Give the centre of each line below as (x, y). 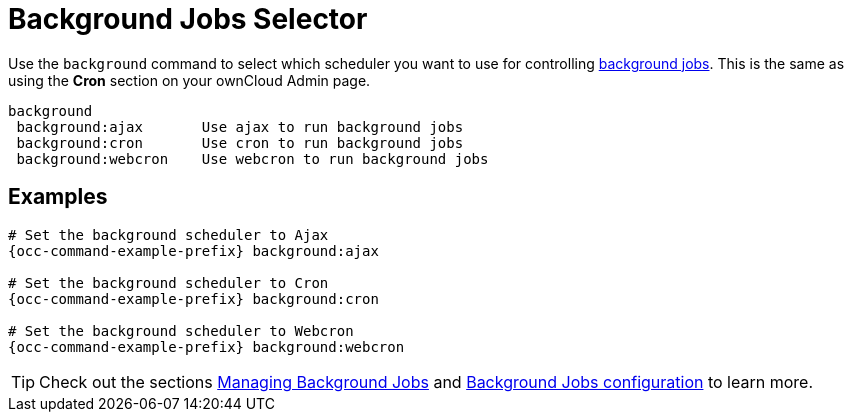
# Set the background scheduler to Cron (168, 282)
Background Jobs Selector (188, 19)
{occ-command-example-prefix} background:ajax (193, 250)
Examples (58, 197)
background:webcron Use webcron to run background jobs (252, 158)
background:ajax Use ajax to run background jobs (240, 126)
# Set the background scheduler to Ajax (168, 234)
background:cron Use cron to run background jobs (240, 142)
